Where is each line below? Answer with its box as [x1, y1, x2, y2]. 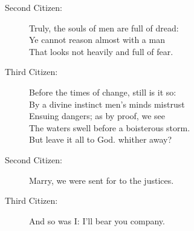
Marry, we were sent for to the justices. [29, 174, 174, 186]
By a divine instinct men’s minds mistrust [29, 97, 185, 110]
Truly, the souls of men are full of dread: [29, 21, 179, 34]
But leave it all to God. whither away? [29, 133, 172, 146]
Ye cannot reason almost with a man [29, 33, 165, 46]
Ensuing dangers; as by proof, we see [29, 109, 165, 122]
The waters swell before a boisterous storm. [29, 121, 190, 134]
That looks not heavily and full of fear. [29, 45, 173, 57]
